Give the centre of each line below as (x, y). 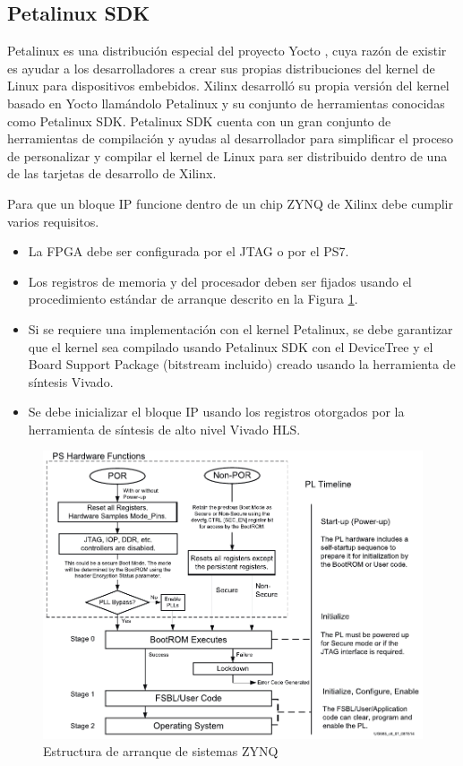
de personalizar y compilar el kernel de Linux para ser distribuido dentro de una (227, 155)
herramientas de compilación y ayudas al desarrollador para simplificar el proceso (231, 138)
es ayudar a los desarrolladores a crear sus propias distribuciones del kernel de (221, 68)
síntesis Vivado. (71, 381)
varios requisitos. (53, 221)
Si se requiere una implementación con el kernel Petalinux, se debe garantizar (240, 328)
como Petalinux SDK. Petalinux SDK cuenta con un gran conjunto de (199, 120)
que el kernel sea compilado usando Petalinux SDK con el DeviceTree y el (231, 346)
